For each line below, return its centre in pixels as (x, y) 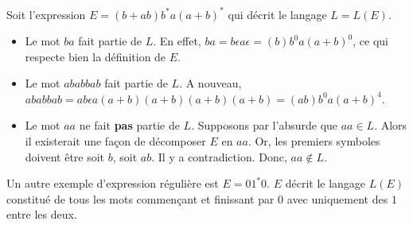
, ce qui (370, 41)
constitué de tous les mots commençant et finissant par (140, 198)
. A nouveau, (210, 83)
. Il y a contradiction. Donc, (219, 156)
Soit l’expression (46, 14)
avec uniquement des (337, 198)
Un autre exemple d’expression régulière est (113, 183)
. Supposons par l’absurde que (265, 125)
